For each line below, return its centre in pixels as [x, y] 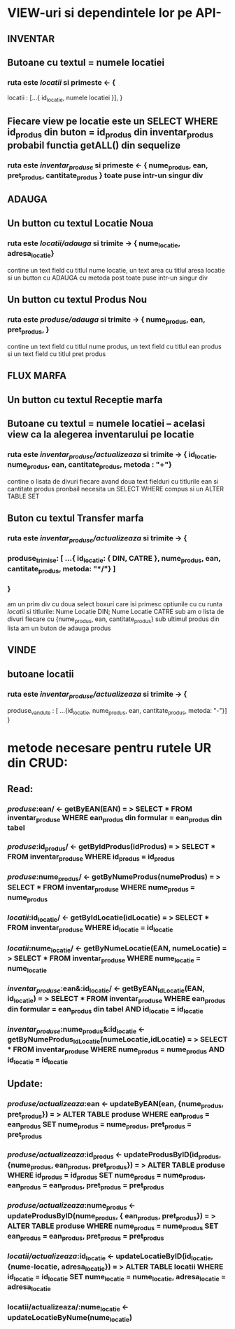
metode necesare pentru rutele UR [109, 748]
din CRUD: [38, 763]
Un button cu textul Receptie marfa [85, 400]
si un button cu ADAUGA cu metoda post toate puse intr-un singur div [107, 278]
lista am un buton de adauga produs [59, 628]
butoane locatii [41, 674]
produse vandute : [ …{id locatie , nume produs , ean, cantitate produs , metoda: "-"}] [117, 711]
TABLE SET [23, 496]
